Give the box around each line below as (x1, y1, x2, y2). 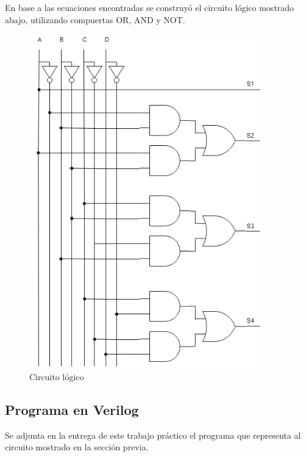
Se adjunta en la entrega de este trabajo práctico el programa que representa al (5, 428, 301, 441)
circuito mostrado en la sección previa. (5, 441, 149, 453)
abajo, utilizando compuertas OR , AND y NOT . (5, 13, 185, 26)
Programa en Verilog (5, 400, 139, 419)
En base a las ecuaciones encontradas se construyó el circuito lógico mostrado (5, 1, 294, 13)
